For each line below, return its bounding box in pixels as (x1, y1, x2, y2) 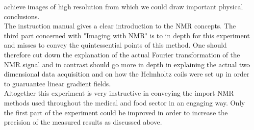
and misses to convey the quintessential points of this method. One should (4, 40, 227, 50)
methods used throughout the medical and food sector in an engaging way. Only (4, 97, 245, 107)
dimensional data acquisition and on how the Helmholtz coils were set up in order (4, 69, 250, 79)
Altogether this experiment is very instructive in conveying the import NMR (4, 88, 234, 98)
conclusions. (4, 11, 40, 21)
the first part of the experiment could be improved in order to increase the (4, 107, 228, 117)
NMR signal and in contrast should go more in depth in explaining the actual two (4, 59, 250, 69)
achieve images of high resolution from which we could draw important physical (4, 1, 243, 11)
